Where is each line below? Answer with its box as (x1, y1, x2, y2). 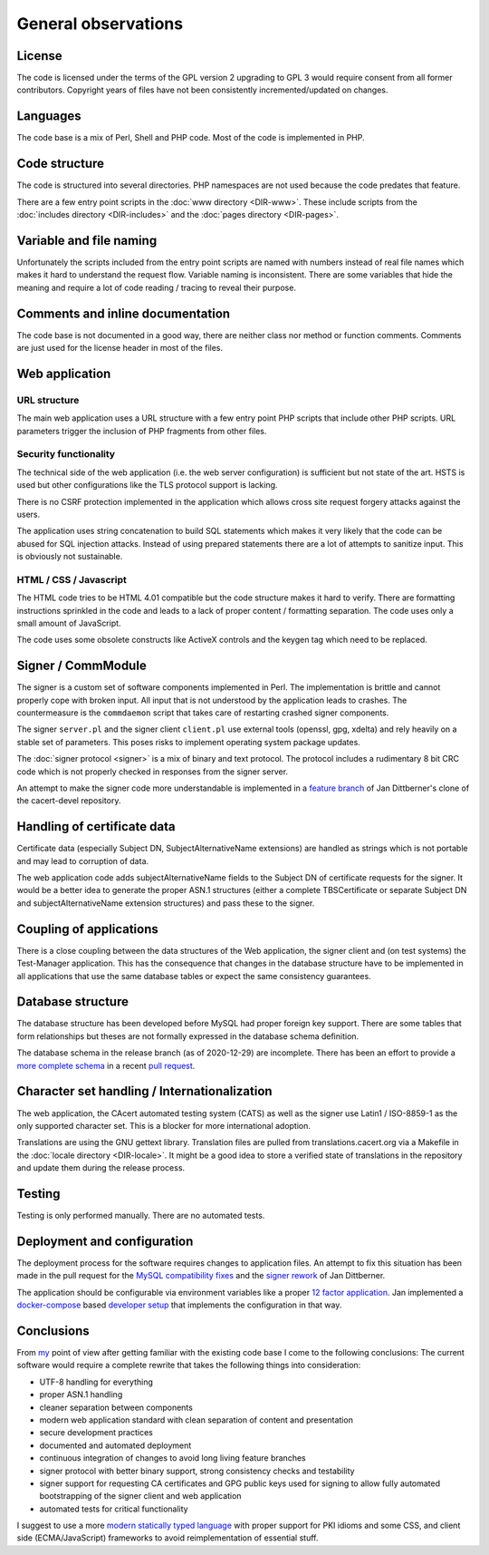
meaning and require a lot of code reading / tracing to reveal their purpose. (16, 282, 296, 293)
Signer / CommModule (16, 658, 147, 674)
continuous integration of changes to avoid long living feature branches (39, 1453, 307, 1463)
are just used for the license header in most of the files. (16, 343, 224, 354)
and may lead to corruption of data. (16, 855, 149, 866)
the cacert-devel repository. (16, 795, 121, 806)
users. (16, 509, 41, 520)
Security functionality (16, 448, 116, 461)
